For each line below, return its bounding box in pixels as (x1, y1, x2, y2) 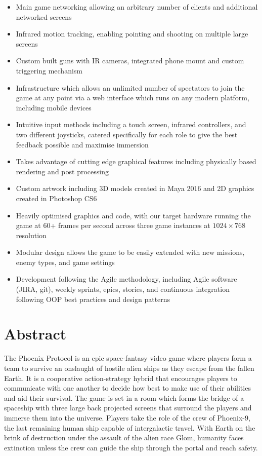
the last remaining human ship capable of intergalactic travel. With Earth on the (4, 422, 255, 433)
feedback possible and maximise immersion (16, 139, 149, 149)
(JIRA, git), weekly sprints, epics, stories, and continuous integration (16, 284, 230, 294)
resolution (16, 230, 47, 240)
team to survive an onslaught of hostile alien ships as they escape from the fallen (4, 362, 254, 373)
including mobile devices (16, 102, 92, 112)
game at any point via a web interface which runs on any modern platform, (16, 92, 249, 103)
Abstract (4, 323, 67, 344)
